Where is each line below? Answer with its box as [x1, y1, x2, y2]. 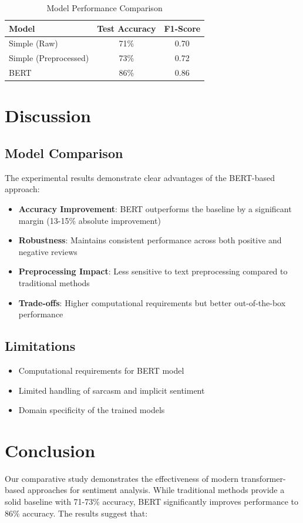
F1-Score [164, 22, 201, 34]
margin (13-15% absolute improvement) [18, 214, 161, 226]
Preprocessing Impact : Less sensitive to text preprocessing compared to [18, 265, 288, 277]
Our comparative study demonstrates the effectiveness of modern [5, 472, 238, 484]
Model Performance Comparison [46, 2, 163, 14]
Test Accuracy [97, 22, 156, 34]
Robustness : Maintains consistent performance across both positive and [18, 234, 282, 246]
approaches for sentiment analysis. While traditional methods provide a [27, 484, 285, 496]
